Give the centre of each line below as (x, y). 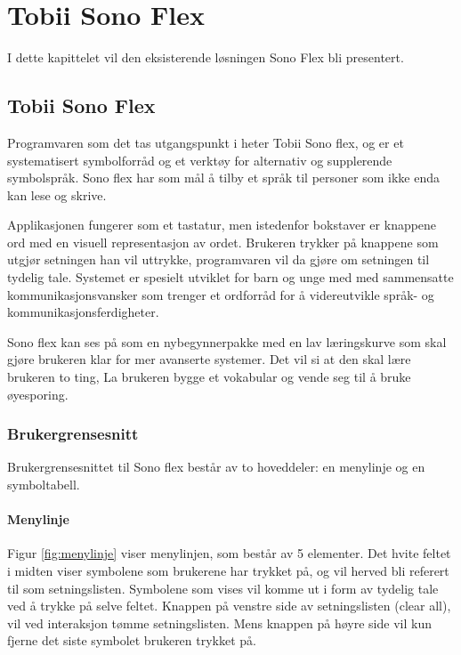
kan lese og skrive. (57, 194)
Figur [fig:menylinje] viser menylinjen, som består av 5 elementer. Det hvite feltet (229, 553)
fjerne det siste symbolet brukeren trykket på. (132, 640)
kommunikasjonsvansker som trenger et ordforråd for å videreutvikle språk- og (221, 294)
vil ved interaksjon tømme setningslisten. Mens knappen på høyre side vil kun (219, 623)
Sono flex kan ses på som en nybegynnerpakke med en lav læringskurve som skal (227, 341)
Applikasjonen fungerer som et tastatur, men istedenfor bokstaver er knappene (222, 225)
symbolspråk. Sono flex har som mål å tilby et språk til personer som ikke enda (223, 178)
